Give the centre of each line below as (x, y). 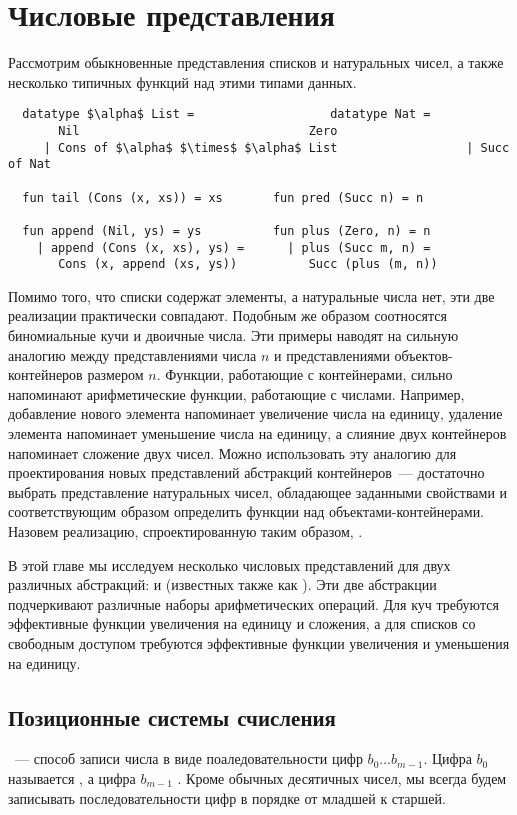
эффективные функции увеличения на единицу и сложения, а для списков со (242, 623)
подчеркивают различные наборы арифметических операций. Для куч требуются (253, 603)
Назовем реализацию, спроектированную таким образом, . (185, 531)
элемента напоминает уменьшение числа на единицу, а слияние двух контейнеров (257, 433)
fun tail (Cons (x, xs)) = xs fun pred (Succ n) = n (223, 197)
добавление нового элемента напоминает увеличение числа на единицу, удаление (255, 413)
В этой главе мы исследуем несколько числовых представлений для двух (229, 564)
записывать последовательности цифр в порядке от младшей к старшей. (227, 797)
